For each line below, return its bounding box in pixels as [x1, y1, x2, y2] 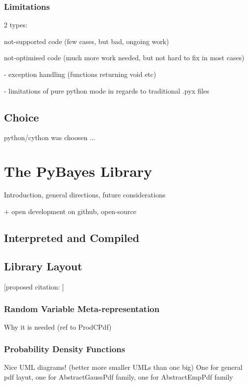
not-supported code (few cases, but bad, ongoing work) [4, 36, 169, 46]
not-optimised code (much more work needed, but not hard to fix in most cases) [4, 52, 245, 63]
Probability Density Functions [4, 342, 125, 355]
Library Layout [4, 259, 82, 274]
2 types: [4, 20, 27, 30]
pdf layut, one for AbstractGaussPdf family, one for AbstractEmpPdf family [4, 371, 233, 382]
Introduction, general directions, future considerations [4, 190, 166, 200]
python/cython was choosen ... [4, 132, 96, 143]
